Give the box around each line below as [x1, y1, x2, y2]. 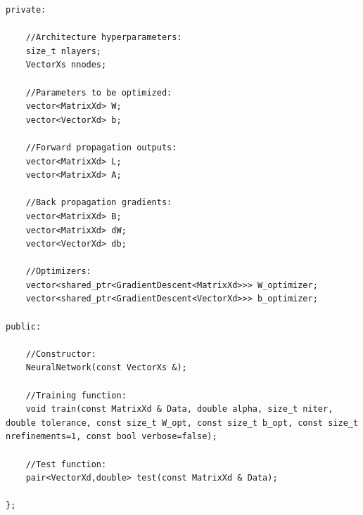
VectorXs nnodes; [25, 60, 107, 70]
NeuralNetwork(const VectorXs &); [25, 363, 187, 373]
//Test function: [25, 459, 107, 469]
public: [6, 321, 42, 332]
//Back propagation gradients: [25, 197, 172, 208]
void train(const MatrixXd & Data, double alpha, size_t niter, [25, 404, 333, 415]
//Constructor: [25, 348, 96, 359]
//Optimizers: [25, 266, 91, 277]
